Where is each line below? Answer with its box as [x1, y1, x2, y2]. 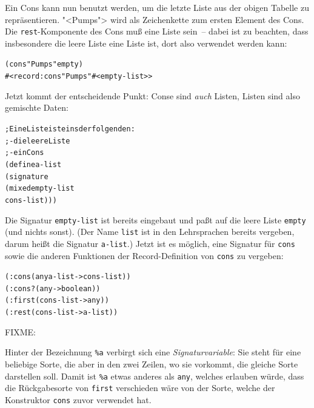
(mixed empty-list [5, 184, 75, 193]
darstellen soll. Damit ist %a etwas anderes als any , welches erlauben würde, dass [5, 369, 304, 382]
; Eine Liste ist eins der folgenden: [5, 124, 135, 133]
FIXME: [5, 325, 36, 338]
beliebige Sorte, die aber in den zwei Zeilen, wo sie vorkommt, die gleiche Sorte [5, 358, 298, 370]
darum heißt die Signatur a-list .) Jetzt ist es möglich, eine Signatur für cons [5, 237, 295, 249]
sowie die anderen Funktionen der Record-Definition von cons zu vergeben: [5, 249, 284, 262]
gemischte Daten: [5, 101, 68, 114]
